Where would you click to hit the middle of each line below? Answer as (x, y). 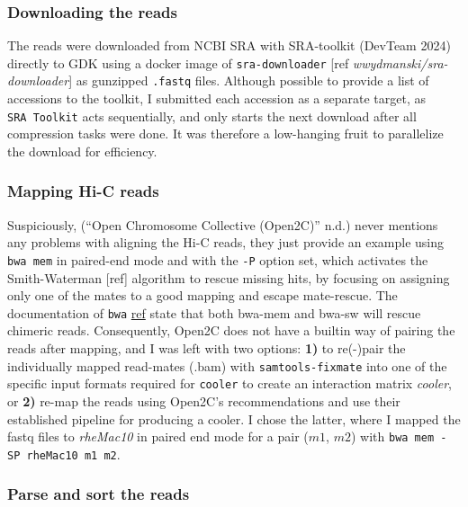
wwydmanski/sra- (400, 62)
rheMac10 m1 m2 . (73, 454)
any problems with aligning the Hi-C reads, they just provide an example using (226, 242)
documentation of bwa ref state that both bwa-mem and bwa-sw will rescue (214, 312)
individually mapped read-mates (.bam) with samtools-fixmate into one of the (227, 365)
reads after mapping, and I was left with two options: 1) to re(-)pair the (207, 348)
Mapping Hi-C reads (83, 191)
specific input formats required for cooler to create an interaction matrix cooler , (230, 383)
